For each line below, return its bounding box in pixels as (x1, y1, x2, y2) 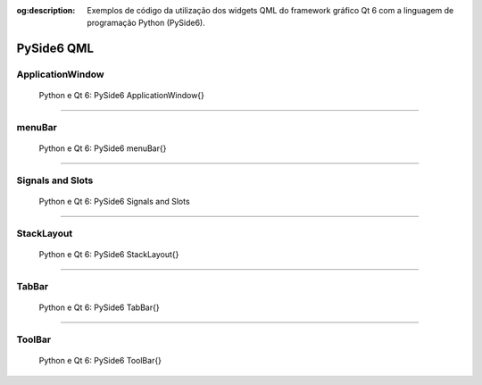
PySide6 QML (16, 41, 94, 56)
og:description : (16, 5, 76, 15)
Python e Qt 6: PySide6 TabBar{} (38, 302, 160, 313)
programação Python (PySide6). (87, 18, 205, 29)
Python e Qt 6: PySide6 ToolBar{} (38, 356, 162, 366)
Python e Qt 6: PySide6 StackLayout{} (38, 249, 179, 260)
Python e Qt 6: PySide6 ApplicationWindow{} (38, 90, 205, 101)
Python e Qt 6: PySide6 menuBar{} (38, 143, 167, 154)
